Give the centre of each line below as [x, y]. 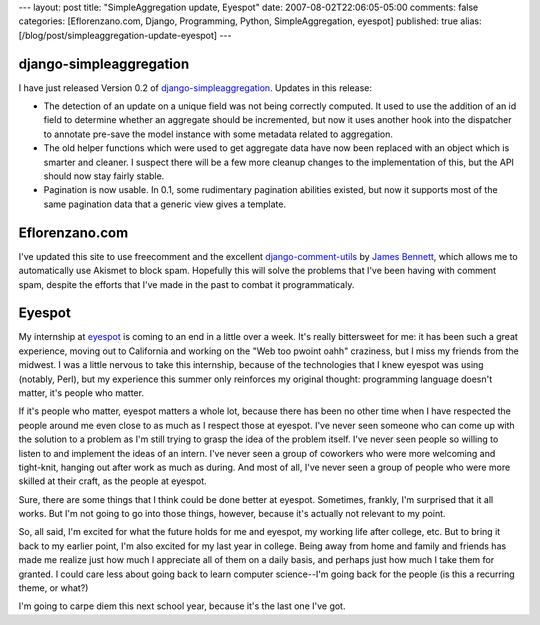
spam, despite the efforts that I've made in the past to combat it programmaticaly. [186, 284]
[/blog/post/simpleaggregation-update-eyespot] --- [125, 35]
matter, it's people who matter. [81, 392]
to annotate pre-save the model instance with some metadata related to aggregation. [218, 134]
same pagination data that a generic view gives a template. [165, 204]
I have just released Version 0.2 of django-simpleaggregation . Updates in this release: [195, 87]
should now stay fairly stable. [104, 176]
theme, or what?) [53, 588]
